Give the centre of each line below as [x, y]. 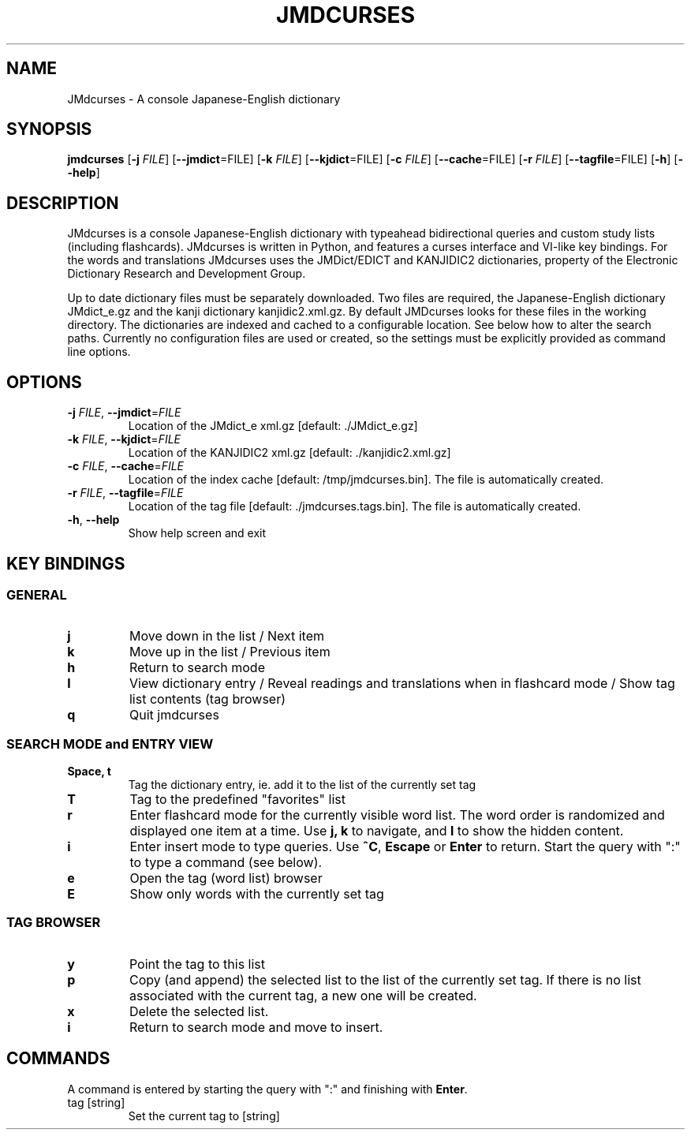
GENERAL [37, 594]
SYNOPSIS [49, 129]
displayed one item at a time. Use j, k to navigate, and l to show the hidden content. [377, 831]
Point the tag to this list [197, 964]
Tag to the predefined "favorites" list [237, 800]
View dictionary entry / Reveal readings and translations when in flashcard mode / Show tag [402, 684]
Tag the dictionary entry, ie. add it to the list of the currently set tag [302, 785]
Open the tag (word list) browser [226, 878]
